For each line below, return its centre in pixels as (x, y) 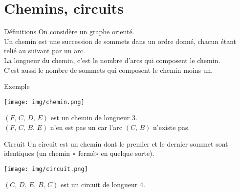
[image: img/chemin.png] (44, 102)
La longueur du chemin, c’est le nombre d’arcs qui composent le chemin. (112, 60)
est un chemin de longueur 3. (94, 118)
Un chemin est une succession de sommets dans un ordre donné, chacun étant (120, 41)
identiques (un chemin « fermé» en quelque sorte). (79, 153)
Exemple (17, 86)
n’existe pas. (172, 127)
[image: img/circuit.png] (46, 169)
